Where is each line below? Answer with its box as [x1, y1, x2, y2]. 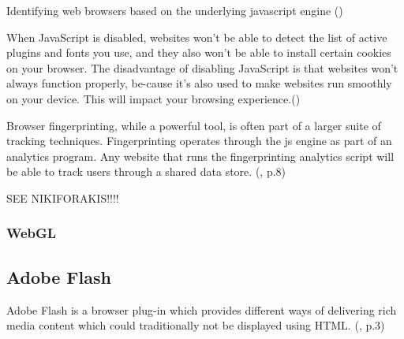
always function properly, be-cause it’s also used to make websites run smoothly [6, 75, 392, 91]
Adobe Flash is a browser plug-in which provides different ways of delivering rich [6, 301, 397, 318]
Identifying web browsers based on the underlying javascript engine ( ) [6, 2, 343, 18]
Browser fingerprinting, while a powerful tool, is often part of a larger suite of [6, 117, 381, 133]
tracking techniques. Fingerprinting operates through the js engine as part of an [6, 132, 392, 149]
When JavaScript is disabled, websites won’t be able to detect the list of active [6, 28, 387, 45]
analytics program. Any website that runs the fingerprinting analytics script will [6, 147, 395, 164]
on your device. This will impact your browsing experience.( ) [6, 90, 301, 106]
